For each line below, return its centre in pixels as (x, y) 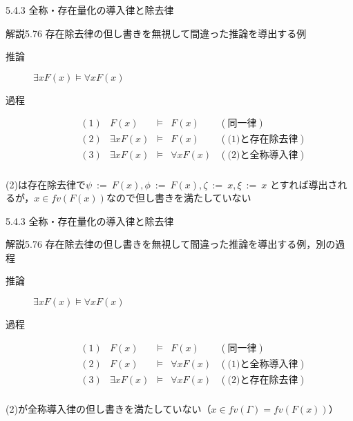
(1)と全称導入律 (263, 364)
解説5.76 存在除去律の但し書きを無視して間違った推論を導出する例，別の (171, 244)
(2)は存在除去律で (46, 184)
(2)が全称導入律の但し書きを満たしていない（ (108, 408)
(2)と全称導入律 (263, 156)
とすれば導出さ (304, 184)
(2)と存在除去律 (263, 380)
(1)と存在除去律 (263, 140)
